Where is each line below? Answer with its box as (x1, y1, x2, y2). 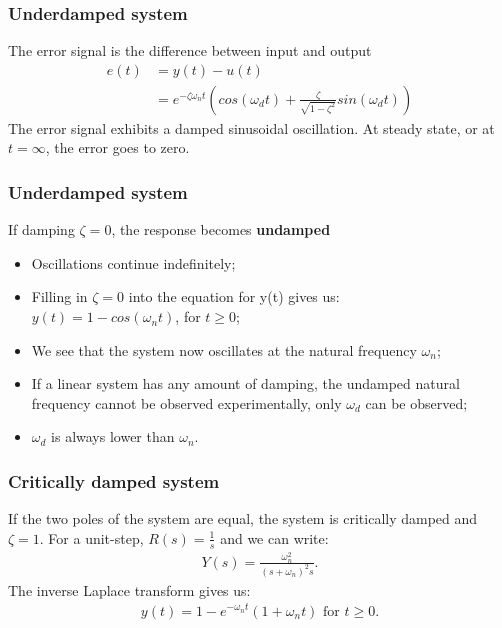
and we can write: (220, 527, 329, 548)
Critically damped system (8, 468, 220, 493)
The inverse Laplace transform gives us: (8, 579, 251, 600)
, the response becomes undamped (111, 219, 331, 240)
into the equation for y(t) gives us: (128, 286, 340, 307)
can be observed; (365, 392, 468, 413)
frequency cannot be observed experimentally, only (31, 392, 342, 413)
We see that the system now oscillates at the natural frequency (31, 339, 417, 360)
